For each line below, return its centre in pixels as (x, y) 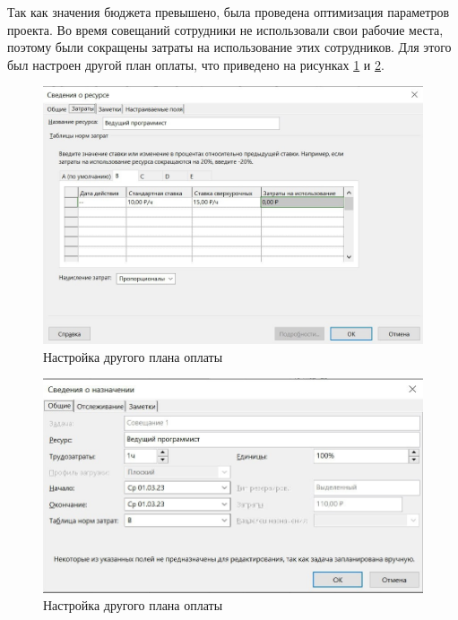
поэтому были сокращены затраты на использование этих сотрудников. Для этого (229, 47)
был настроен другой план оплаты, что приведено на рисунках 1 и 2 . (196, 64)
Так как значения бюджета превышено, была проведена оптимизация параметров (229, 12)
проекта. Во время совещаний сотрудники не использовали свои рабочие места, (225, 29)
